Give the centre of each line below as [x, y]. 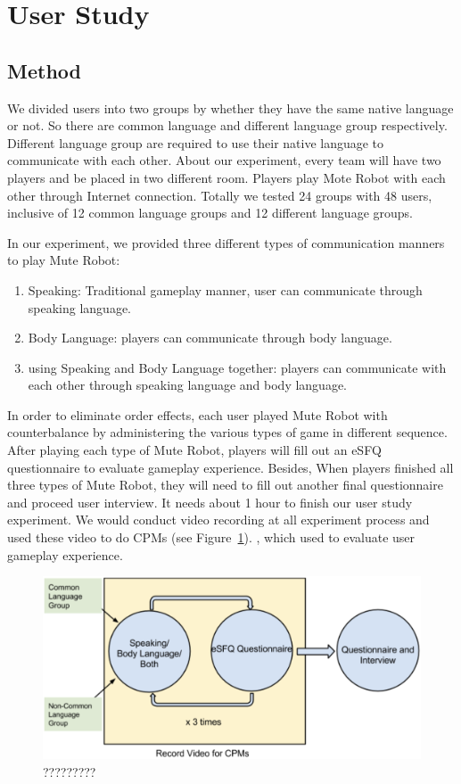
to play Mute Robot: [64, 260]
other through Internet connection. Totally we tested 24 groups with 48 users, [220, 195]
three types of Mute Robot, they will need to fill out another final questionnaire [225, 485]
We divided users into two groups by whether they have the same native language [230, 107]
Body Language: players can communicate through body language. [210, 338]
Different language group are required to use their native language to [196, 142]
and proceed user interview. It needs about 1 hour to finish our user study [210, 502]
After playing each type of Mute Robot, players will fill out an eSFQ [194, 450]
